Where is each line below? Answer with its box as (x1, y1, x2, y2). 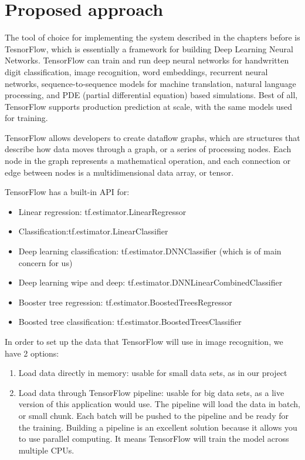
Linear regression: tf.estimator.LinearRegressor (18, 205, 187, 217)
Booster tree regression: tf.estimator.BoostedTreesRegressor (18, 296, 232, 308)
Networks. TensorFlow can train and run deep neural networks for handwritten (5, 54, 289, 66)
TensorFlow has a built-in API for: (5, 186, 130, 198)
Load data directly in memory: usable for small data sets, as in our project (18, 367, 287, 379)
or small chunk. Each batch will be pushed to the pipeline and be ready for (18, 409, 289, 421)
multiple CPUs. (18, 444, 74, 456)
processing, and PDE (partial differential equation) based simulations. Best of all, (5, 89, 298, 101)
